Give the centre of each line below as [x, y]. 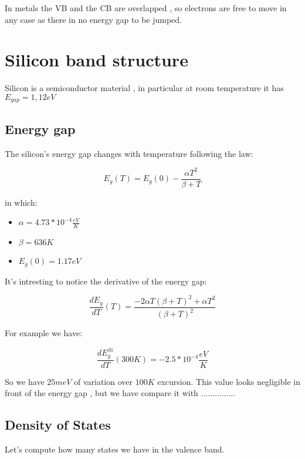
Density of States [58, 425]
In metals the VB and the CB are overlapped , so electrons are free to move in [146, 8]
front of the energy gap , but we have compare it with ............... [120, 393]
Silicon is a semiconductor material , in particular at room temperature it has [144, 88]
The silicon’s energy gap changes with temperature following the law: [129, 153]
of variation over [103, 381]
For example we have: [44, 333]
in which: [21, 202]
